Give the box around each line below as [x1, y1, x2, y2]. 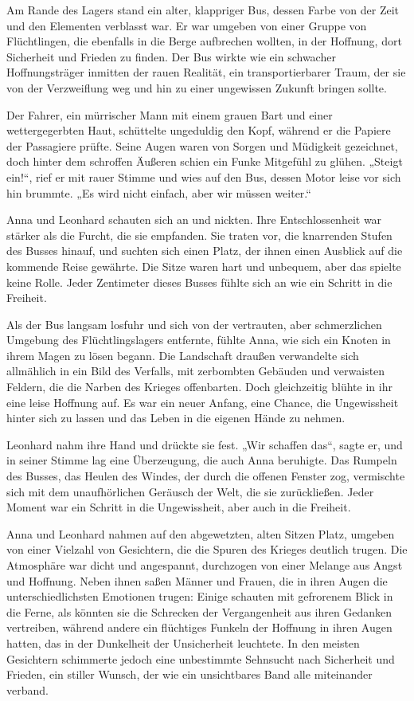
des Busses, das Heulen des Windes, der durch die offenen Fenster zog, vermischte [6, 468, 405, 484]
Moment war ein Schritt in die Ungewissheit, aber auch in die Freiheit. [6, 499, 351, 515]
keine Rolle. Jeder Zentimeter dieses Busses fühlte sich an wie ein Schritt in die [6, 273, 393, 290]
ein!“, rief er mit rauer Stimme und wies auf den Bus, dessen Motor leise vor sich [6, 168, 401, 185]
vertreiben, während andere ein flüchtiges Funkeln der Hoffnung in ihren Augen [6, 619, 393, 636]
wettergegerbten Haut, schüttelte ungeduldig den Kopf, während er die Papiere [6, 122, 391, 139]
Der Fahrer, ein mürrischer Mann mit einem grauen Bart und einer [6, 106, 333, 123]
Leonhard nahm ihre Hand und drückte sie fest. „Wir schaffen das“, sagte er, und [6, 436, 403, 452]
